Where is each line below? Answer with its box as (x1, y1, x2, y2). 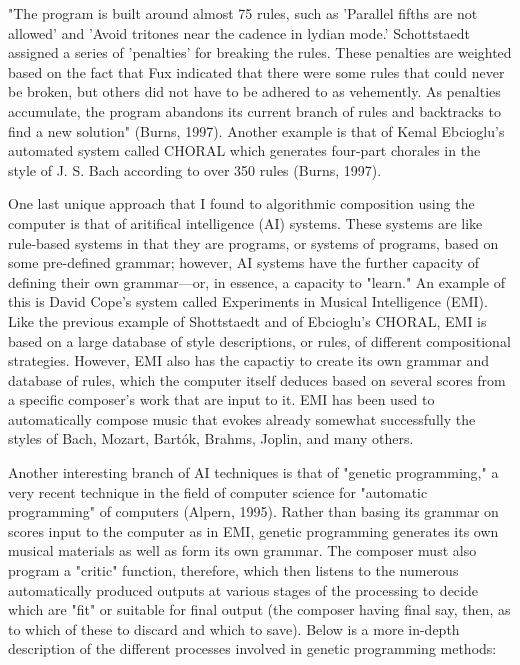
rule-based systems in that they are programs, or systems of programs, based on (8, 232, 499, 253)
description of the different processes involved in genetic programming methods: (8, 638, 497, 659)
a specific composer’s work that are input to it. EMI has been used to (8, 389, 435, 410)
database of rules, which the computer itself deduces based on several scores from (8, 369, 506, 390)
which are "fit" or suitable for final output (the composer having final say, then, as (8, 599, 511, 620)
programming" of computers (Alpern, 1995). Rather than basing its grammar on (8, 501, 499, 522)
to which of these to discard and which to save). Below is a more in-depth (8, 618, 460, 639)
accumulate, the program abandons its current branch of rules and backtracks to (8, 100, 501, 121)
